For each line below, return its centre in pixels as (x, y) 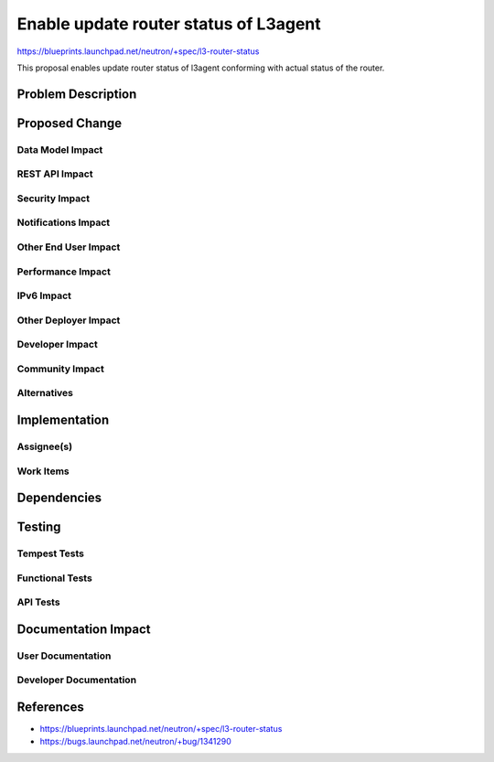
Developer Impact (57, 345)
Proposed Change (70, 123)
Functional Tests (55, 578)
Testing (39, 527)
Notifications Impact (64, 222)
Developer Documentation (77, 680)
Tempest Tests (50, 553)
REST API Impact (55, 174)
